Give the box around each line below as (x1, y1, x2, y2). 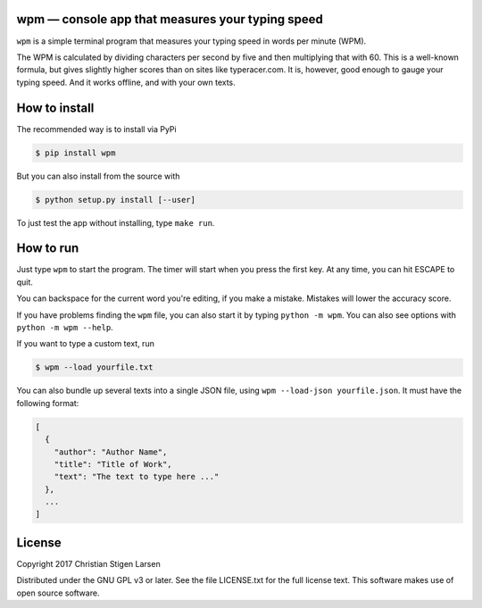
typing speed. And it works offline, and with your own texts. (16, 77, 236, 87)
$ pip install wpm (35, 147, 116, 158)
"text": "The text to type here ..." (54, 471, 220, 482)
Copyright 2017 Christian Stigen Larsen (16, 558, 161, 569)
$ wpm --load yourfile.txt (35, 362, 154, 372)
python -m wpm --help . (16, 322, 113, 332)
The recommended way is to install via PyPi (16, 123, 178, 134)
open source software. (16, 587, 100, 598)
